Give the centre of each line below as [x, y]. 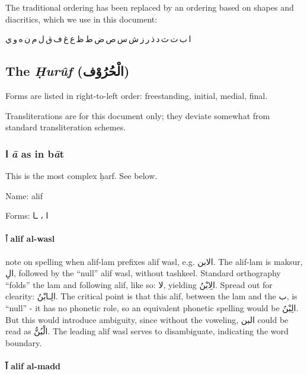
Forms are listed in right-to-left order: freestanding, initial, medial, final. [137, 95]
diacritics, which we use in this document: [81, 19]
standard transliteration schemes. [66, 127]
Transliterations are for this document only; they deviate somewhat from [138, 115]
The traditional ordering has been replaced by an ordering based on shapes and [150, 7]
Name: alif [24, 195]
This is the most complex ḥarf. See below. [81, 175]
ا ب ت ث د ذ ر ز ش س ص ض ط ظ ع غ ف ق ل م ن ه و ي [98, 39]
